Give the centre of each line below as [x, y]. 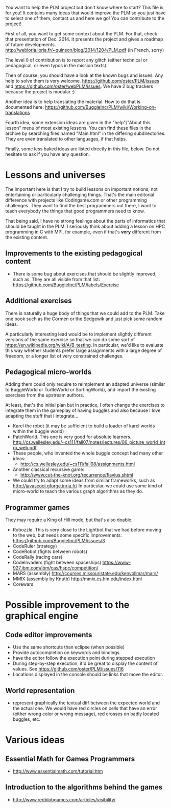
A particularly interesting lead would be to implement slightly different [79, 334]
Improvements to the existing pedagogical [74, 253]
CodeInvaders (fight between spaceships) [57, 563]
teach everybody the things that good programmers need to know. [75, 211]
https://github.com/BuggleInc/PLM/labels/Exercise [66, 285]
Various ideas [35, 740]
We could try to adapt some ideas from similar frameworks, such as [84, 480]
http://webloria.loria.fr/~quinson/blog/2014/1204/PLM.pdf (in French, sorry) [85, 50]
